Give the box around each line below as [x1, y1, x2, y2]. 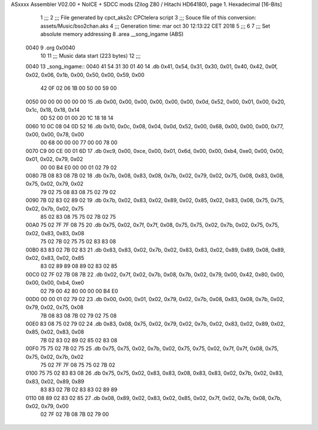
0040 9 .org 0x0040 [25, 44, 76, 51]
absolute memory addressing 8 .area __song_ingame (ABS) [40, 31, 184, 38]
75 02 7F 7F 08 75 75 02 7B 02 [40, 362, 115, 369]
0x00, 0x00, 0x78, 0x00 [25, 131, 85, 138]
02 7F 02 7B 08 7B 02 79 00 [40, 411, 109, 418]
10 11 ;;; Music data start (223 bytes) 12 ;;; [40, 52, 141, 59]
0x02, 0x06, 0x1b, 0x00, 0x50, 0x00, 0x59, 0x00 [25, 71, 144, 78]
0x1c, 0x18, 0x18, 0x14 [25, 106, 80, 113]
